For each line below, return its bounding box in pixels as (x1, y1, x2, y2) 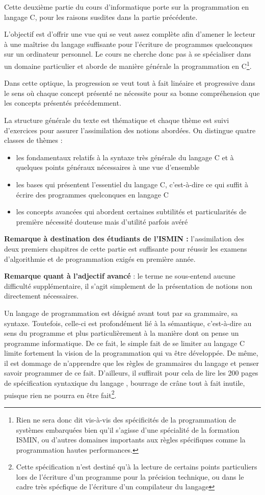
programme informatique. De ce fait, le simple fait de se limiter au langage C (4, 337, 245, 348)
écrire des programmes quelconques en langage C (16, 189, 169, 200)
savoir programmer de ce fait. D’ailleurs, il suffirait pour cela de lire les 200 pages (4, 367, 258, 378)
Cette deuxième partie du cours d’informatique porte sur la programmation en (4, 2, 249, 12)
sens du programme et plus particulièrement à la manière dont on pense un (4, 328, 239, 338)
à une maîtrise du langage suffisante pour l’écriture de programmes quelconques (4, 38, 253, 49)
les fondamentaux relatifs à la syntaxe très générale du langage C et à (16, 152, 234, 162)
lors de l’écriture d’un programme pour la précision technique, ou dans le (16, 471, 244, 482)
